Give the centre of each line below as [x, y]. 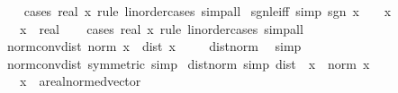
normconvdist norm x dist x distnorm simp [154, 46]
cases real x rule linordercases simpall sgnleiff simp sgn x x [208, 11]
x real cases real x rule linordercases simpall [161, 28]
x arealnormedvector [80, 81]
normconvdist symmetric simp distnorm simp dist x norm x [188, 63]
